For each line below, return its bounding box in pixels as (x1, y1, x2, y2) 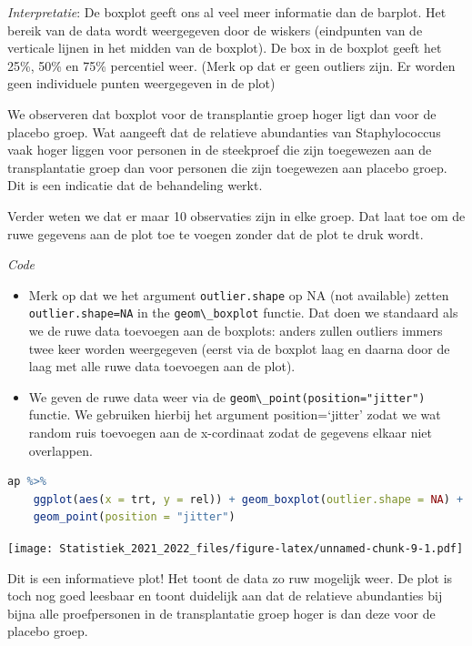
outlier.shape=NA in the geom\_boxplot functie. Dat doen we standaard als (28, 303, 458, 322)
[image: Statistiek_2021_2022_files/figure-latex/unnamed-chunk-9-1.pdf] (7, 542, 464, 556)
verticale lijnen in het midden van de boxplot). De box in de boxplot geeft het (7, 38, 442, 57)
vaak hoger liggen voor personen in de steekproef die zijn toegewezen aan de (7, 140, 432, 159)
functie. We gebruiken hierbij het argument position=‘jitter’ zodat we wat (28, 405, 441, 424)
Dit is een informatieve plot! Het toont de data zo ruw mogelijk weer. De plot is (7, 568, 453, 587)
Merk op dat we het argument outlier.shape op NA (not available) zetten (28, 285, 449, 304)
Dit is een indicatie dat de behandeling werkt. (7, 176, 263, 195)
